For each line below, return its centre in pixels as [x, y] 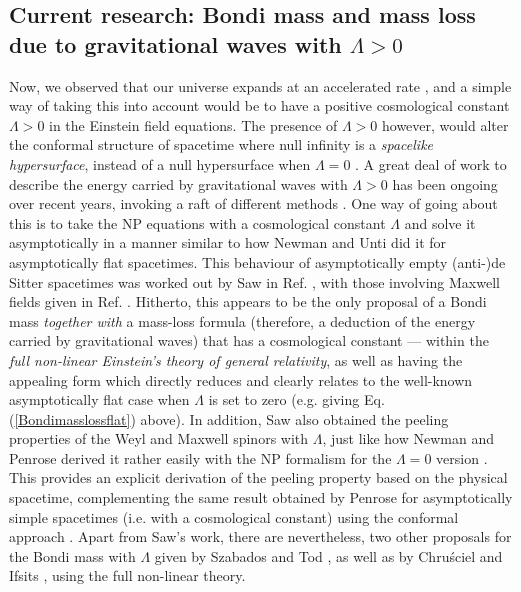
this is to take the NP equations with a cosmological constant [197, 222]
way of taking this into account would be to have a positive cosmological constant [259, 105]
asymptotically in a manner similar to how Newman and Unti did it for [228, 242]
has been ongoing [445, 183]
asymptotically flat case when [99, 399]
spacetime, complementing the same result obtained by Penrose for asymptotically [261, 497]
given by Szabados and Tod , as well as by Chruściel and [328, 555]
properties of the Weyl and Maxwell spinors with [159, 438]
